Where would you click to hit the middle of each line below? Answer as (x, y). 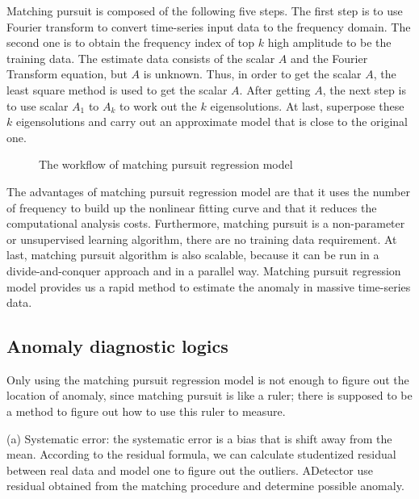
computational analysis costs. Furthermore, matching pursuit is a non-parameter (206, 223)
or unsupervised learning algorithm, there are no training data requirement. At (202, 239)
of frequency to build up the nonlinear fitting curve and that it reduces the (192, 207)
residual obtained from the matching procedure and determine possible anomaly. (205, 486)
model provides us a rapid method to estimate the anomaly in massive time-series (209, 286)
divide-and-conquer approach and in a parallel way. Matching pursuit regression (204, 270)
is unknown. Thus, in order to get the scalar (252, 74)
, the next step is (364, 89)
